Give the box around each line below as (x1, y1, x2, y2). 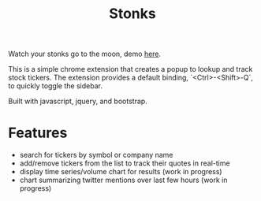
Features (8, 124, 68, 142)
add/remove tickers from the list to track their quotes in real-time (19, 158, 230, 168)
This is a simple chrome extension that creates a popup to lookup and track (8, 65, 253, 74)
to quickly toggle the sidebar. (8, 81, 103, 91)
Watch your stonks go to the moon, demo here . (8, 49, 162, 59)
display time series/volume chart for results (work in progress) (19, 167, 222, 177)
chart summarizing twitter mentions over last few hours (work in (19, 175, 228, 185)
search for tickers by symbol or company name (19, 151, 173, 160)
